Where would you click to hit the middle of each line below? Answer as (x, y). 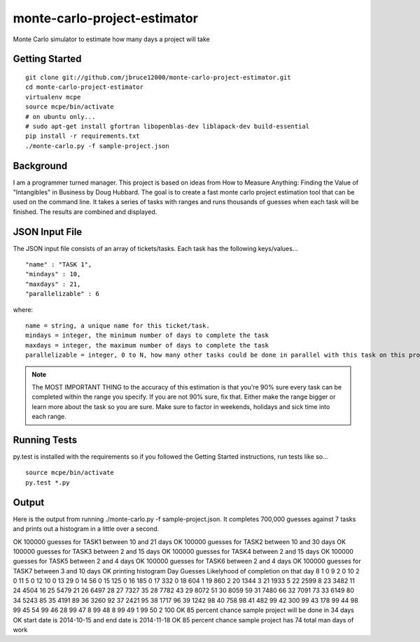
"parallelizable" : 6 (62, 294)
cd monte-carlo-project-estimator (84, 87)
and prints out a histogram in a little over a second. (86, 529)
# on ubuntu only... (61, 116)
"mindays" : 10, (53, 274)
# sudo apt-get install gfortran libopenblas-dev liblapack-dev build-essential (168, 126)
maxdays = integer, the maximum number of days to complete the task (147, 345)
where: (23, 309)
